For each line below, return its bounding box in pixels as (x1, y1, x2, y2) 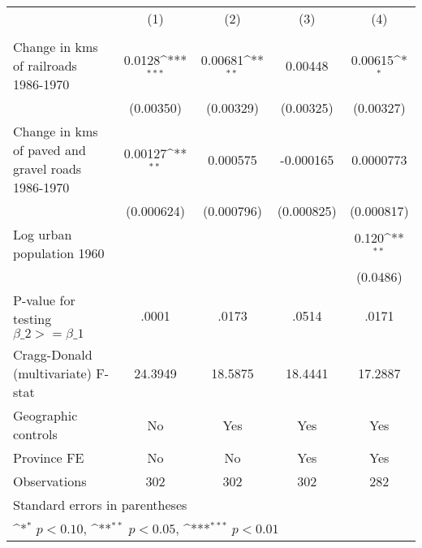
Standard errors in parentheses (13, 495, 187, 514)
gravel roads (13, 159, 82, 178)
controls (13, 425, 58, 443)
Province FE (13, 448, 84, 467)
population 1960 (13, 244, 105, 262)
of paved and (13, 140, 86, 159)
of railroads (13, 56, 77, 75)
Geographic (13, 406, 78, 425)
